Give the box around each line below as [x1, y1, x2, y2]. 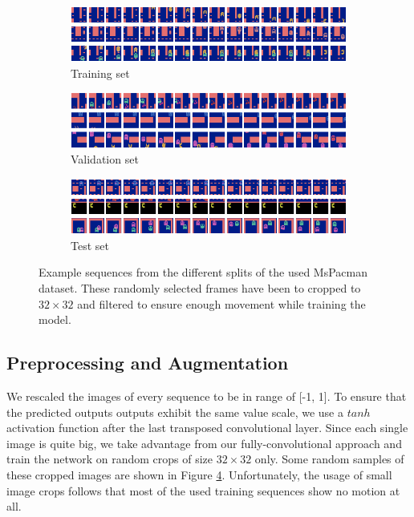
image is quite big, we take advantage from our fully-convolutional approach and [6, 434, 402, 451]
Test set [71, 236, 109, 253]
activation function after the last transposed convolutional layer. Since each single [6, 419, 408, 436]
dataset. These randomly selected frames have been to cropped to [39, 279, 361, 296]
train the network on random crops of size [6, 450, 213, 467]
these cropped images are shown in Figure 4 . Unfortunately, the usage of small [6, 466, 392, 483]
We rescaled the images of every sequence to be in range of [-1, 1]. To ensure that [6, 387, 407, 404]
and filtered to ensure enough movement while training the [77, 295, 366, 312]
